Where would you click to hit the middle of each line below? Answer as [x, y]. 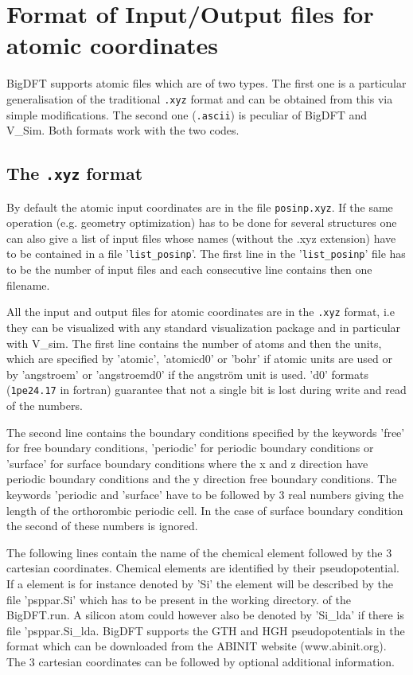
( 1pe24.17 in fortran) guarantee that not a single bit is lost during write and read [206, 390]
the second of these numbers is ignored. [102, 526]
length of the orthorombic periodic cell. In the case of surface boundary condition [205, 510]
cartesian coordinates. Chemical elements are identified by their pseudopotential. [203, 568]
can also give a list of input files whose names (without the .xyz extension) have [201, 238]
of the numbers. [45, 405]
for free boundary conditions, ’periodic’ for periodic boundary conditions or [190, 448]
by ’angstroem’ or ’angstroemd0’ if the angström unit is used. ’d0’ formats [187, 374]
